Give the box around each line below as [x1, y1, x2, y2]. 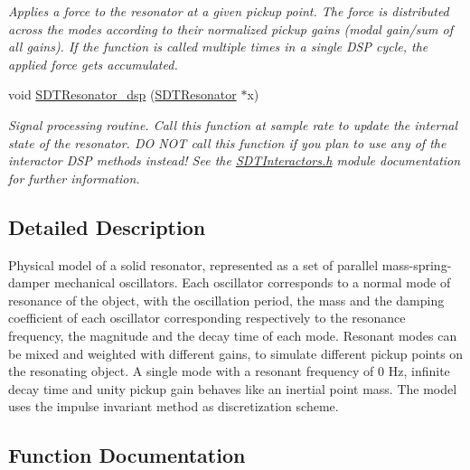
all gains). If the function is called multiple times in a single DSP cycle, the [8, 37, 428, 56]
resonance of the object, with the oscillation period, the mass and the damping [8, 290, 445, 309]
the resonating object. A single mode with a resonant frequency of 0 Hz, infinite [8, 362, 450, 381]
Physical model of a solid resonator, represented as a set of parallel [8, 255, 379, 274]
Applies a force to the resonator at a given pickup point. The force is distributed [8, 2, 449, 20]
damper [8, 273, 51, 292]
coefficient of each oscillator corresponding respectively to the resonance [8, 308, 406, 327]
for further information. [8, 168, 140, 187]
